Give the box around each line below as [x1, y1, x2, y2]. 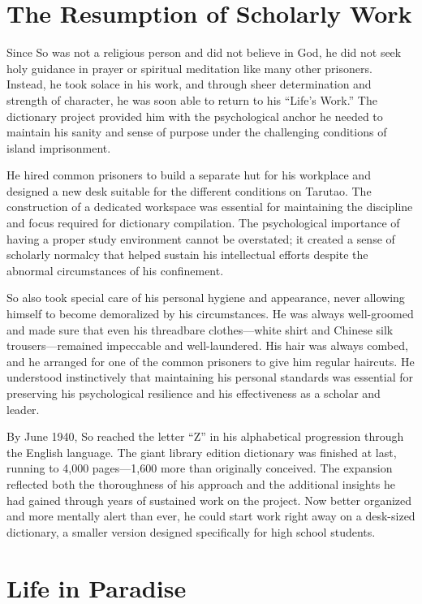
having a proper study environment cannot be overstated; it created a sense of [6, 230, 395, 247]
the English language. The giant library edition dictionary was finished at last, [6, 443, 397, 460]
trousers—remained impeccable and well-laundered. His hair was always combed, [6, 337, 408, 354]
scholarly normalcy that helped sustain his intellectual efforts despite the [6, 246, 368, 263]
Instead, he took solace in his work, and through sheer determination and [6, 75, 372, 93]
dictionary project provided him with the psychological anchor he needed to [6, 107, 383, 124]
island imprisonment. [6, 139, 111, 156]
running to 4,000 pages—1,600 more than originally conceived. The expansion [6, 459, 393, 477]
